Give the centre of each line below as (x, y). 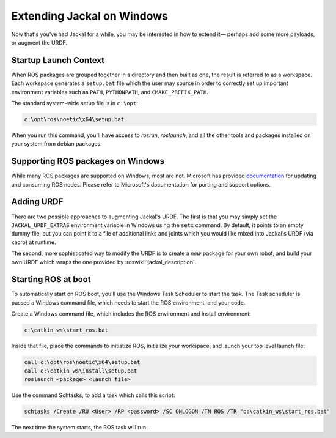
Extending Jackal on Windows (89, 16)
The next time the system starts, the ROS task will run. (79, 427)
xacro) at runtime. (34, 242)
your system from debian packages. (57, 144)
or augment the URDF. (39, 42)
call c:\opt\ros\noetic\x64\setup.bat (82, 362)
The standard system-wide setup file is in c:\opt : (75, 103)
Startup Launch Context (58, 60)
